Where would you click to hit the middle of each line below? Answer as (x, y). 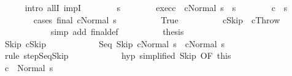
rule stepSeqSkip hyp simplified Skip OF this (118, 55)
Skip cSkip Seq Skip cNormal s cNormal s (115, 43)
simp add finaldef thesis (117, 32)
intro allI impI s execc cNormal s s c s (156, 7)
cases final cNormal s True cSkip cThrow (157, 19)
